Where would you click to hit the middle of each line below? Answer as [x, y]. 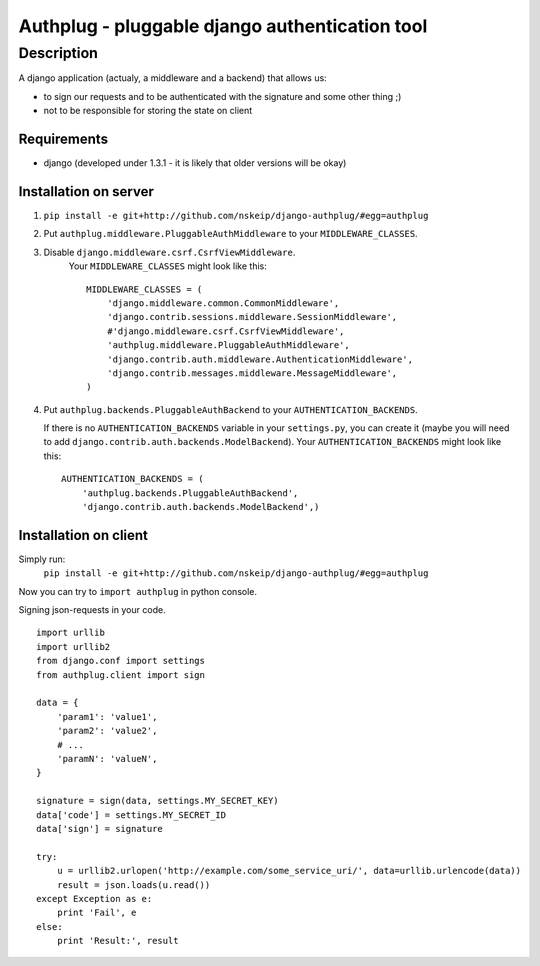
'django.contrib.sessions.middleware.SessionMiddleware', [252, 317]
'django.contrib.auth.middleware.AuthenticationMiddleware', [260, 359]
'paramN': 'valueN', [107, 758]
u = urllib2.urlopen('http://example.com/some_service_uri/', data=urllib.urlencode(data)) [289, 871]
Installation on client [83, 535]
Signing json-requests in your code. [92, 610]
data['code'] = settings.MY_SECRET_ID [131, 814]
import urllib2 [73, 646]
